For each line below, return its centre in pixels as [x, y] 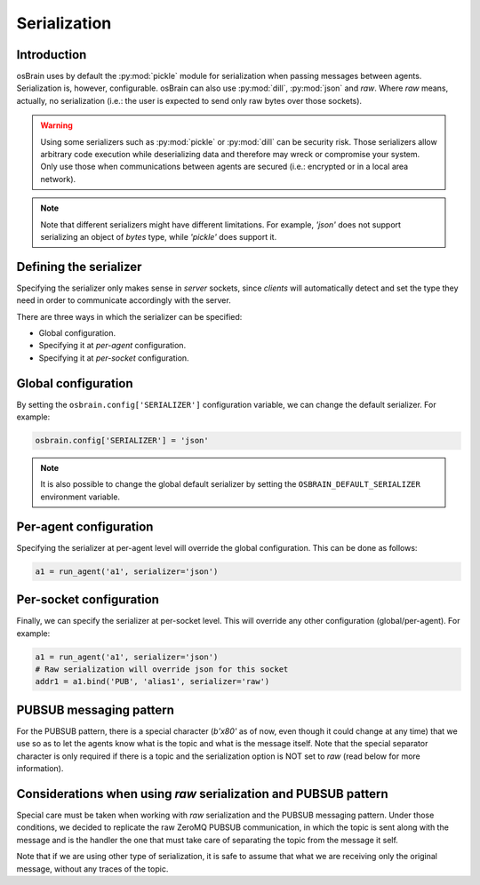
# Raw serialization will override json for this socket [162, 670]
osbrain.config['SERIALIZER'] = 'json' [122, 441]
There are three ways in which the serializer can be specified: [129, 316]
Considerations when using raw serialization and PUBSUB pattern [202, 794]
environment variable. [80, 497]
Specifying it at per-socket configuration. [114, 358]
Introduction [52, 55]
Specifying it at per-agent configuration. [112, 346]
